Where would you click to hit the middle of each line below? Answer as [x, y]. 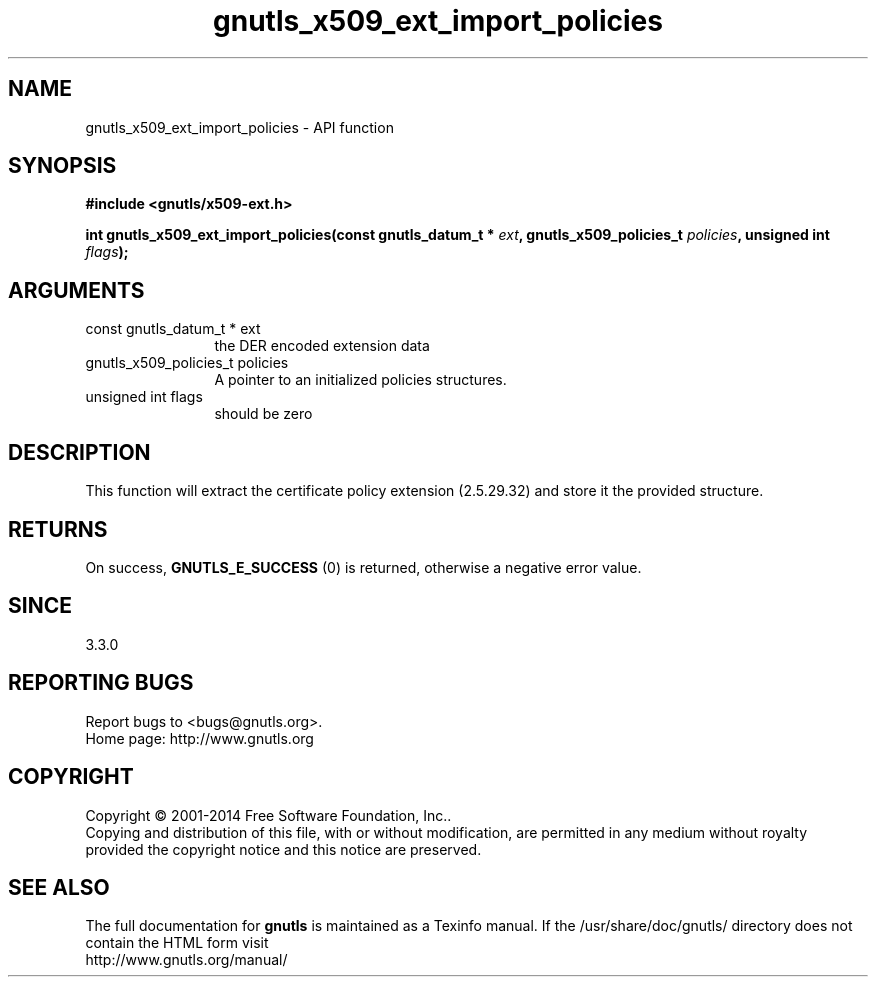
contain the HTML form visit [177, 943]
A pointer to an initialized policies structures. [360, 380]
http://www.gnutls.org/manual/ [186, 960]
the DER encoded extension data [322, 346]
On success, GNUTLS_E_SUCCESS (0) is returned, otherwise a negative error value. [363, 567]
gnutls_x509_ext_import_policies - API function [239, 127]
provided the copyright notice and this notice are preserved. [283, 849]
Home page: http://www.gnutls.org [199, 738]
